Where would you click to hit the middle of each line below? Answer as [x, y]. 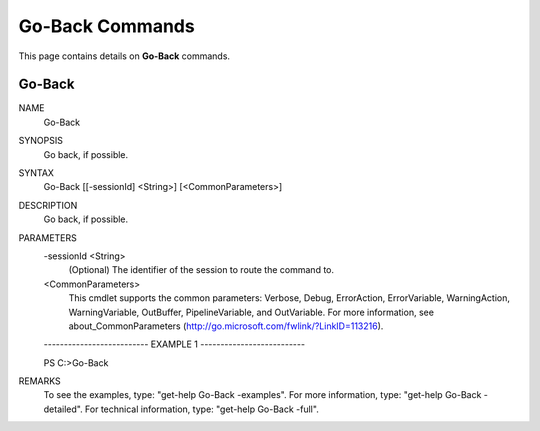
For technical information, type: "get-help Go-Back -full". [202, 409]
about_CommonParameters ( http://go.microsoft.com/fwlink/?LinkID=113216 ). [226, 326]
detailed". [63, 409]
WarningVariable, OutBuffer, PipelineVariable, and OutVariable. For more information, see [251, 312]
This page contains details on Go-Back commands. [124, 56]
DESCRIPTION [48, 205]
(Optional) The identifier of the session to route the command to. [201, 270]
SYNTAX [36, 173]
